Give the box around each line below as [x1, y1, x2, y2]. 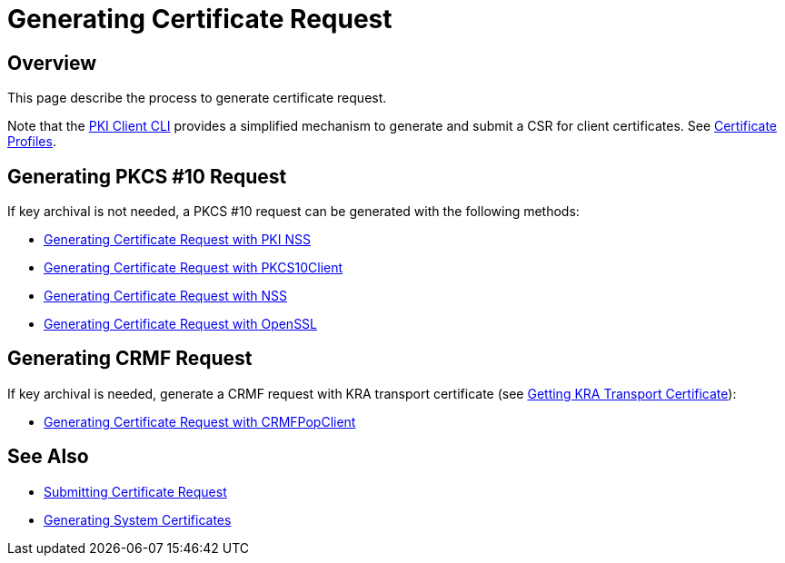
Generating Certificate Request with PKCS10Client [44, 260, 343, 276]
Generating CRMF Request [7, 347, 253, 370]
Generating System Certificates [44, 511, 232, 528]
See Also [7, 445, 89, 469]
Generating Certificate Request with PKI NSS [44, 232, 311, 248]
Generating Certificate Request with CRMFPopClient [44, 413, 356, 430]
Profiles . [7, 133, 56, 150]
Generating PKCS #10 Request [7, 164, 287, 188]
